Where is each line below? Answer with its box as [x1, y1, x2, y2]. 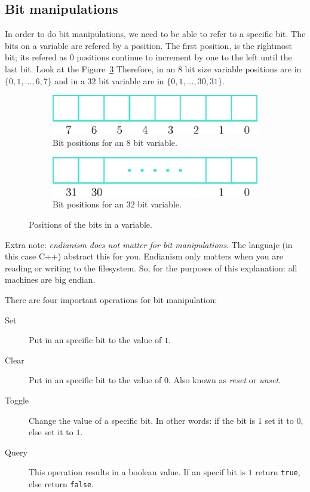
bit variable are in [99, 74, 164, 87]
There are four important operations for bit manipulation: [5, 293, 217, 305]
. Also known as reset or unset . [168, 374, 281, 386]
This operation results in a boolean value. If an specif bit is [29, 466, 245, 478]
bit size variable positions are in [185, 62, 302, 75]
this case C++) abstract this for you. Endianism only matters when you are [5, 250, 283, 262]
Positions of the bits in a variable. [29, 218, 152, 231]
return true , [255, 466, 300, 478]
